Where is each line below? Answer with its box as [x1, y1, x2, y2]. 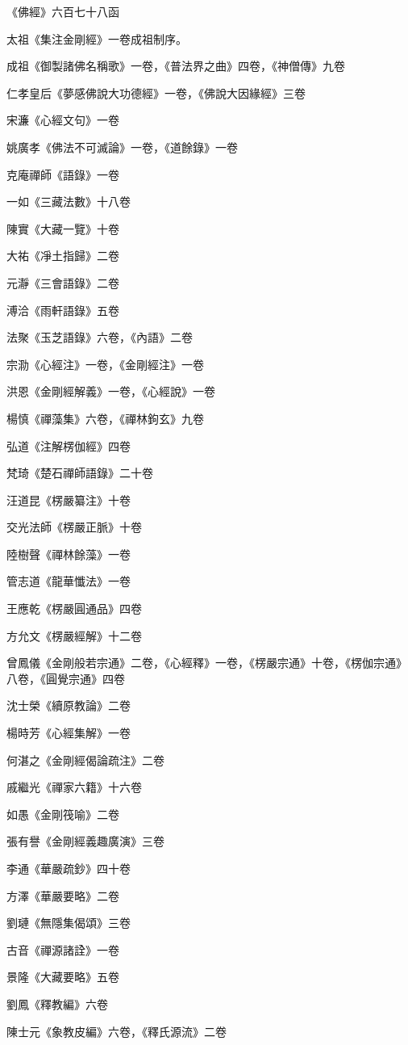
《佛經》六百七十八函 [6, 3, 119, 19]
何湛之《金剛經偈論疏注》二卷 [6, 751, 164, 768]
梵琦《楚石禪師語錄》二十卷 [6, 464, 153, 481]
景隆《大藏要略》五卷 [6, 968, 119, 985]
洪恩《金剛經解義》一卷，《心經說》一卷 [6, 383, 215, 400]
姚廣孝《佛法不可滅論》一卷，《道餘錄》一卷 [6, 138, 238, 155]
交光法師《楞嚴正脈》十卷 [6, 518, 142, 535]
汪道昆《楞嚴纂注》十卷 [6, 491, 131, 508]
